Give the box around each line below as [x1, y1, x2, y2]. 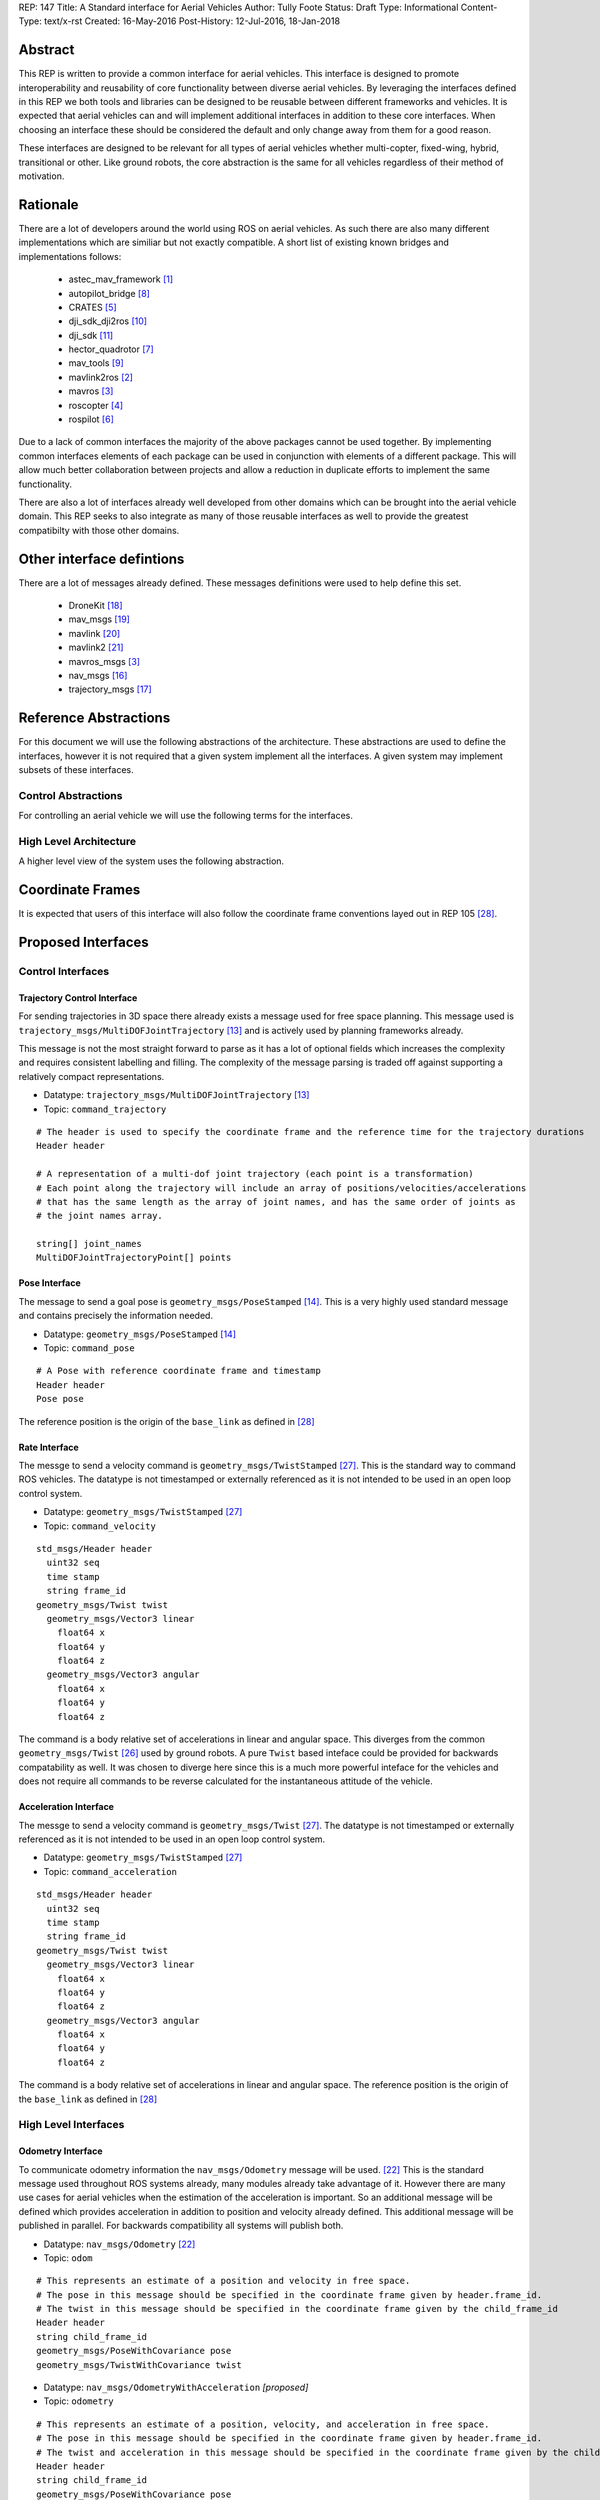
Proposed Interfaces [18, 934, 149, 951]
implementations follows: [18, 250, 122, 262]
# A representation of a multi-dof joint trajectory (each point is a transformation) [36, 1168, 474, 1180]
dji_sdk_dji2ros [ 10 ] [68, 315, 148, 327]
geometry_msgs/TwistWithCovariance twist [36, 2359, 242, 2370]
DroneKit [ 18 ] [68, 600, 124, 612]
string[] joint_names [36, 1238, 142, 1250]
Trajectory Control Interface [18, 991, 138, 1004]
